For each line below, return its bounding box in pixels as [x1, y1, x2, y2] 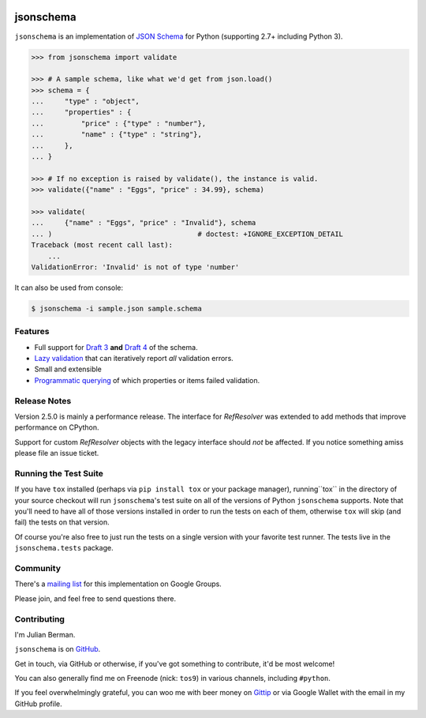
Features [14, 326, 50, 337]
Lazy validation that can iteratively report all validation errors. [34, 354, 234, 363]
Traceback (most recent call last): [31, 241, 174, 250]
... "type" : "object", [31, 97, 140, 106]
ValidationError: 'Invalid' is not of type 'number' [31, 262, 240, 272]
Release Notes [14, 395, 72, 406]
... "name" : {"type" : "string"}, [31, 130, 203, 139]
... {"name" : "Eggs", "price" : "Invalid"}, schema [31, 218, 256, 227]
